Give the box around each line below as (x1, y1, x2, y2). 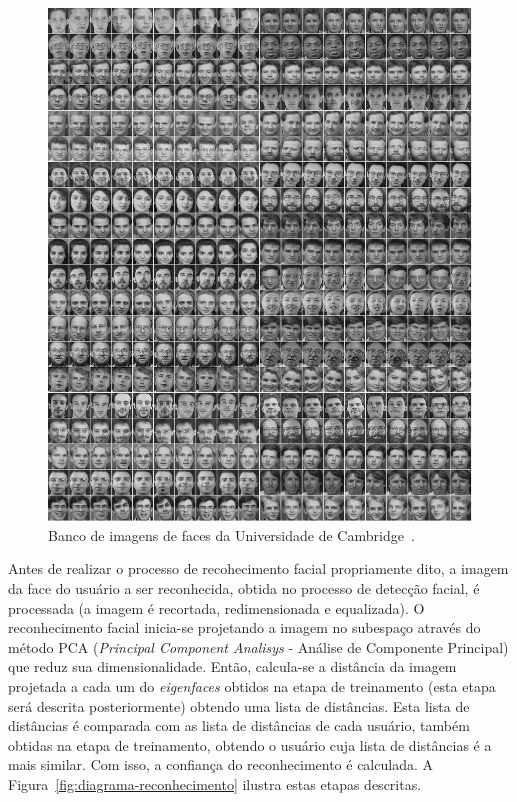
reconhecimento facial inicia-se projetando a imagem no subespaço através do (8, 617, 481, 638)
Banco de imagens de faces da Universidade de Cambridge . (48, 524, 415, 545)
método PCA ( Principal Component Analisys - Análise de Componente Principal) (8, 636, 509, 657)
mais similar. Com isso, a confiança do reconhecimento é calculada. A (8, 754, 433, 775)
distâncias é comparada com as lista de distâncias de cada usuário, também (8, 715, 470, 736)
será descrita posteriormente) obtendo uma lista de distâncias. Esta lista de (8, 695, 470, 716)
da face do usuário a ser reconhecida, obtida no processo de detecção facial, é (8, 577, 480, 598)
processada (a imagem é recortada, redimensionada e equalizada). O (8, 597, 425, 618)
